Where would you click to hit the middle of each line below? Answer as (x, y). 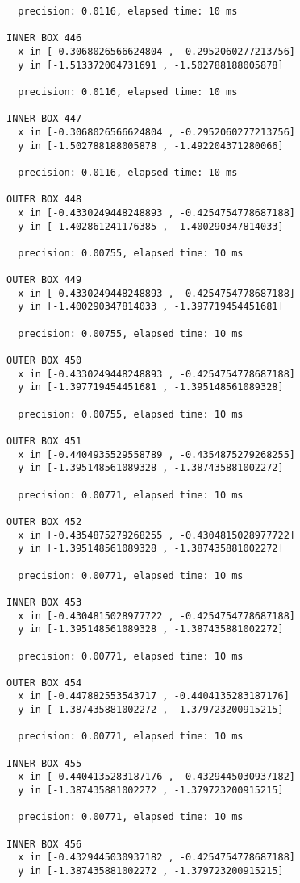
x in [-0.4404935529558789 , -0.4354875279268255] (156, 454)
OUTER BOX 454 (44, 683)
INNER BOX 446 (44, 38)
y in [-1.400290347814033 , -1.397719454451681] (151, 307)
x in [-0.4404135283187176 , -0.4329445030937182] (156, 777)
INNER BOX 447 (44, 119)
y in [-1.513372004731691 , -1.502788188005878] (151, 65)
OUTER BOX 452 (44, 521)
